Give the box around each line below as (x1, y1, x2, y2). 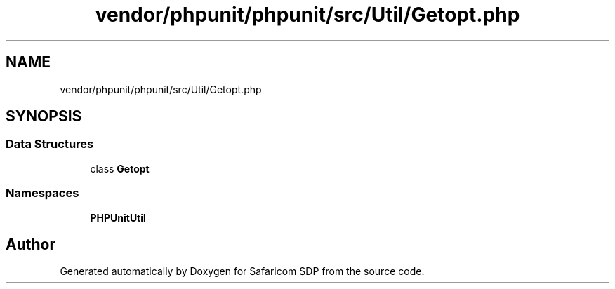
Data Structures (6, 137, 94, 152)
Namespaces (6, 186, 79, 201)
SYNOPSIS (6, 107, 82, 126)
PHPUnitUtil (90, 211, 146, 224)
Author (6, 235, 55, 253)
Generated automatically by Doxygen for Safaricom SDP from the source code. (60, 265, 425, 278)
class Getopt (90, 162, 150, 175)
